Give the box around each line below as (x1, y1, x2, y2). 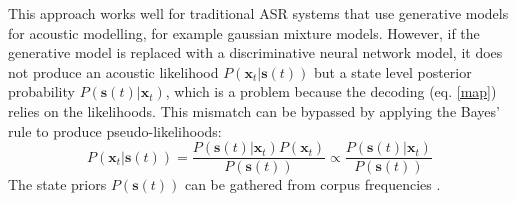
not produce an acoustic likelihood (8, 61, 219, 82)
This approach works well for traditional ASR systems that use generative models (8, 3, 509, 23)
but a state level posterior (313, 61, 472, 82)
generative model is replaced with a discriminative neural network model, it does (8, 42, 503, 63)
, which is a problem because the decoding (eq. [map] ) (165, 81, 497, 102)
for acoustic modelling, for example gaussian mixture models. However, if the (8, 22, 480, 43)
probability (8, 81, 75, 102)
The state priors (8, 174, 107, 195)
